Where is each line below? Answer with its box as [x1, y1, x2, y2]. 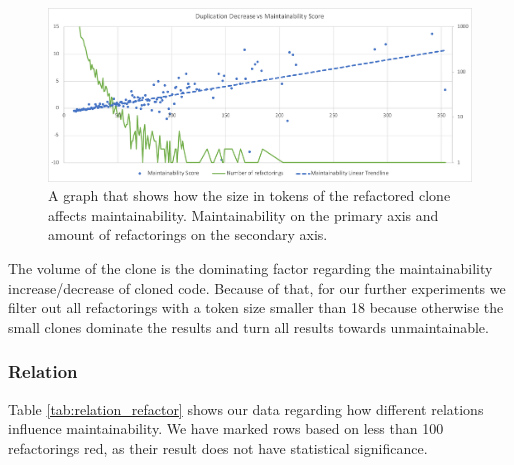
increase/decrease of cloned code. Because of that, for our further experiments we [8, 277, 506, 298]
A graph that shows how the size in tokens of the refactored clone [48, 185, 451, 206]
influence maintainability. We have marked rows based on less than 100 [8, 418, 444, 439]
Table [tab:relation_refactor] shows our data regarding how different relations [8, 398, 484, 419]
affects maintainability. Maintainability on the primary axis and [48, 204, 439, 225]
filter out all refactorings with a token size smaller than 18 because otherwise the [8, 297, 504, 318]
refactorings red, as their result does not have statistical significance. [8, 437, 428, 458]
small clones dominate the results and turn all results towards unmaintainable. [8, 316, 489, 337]
